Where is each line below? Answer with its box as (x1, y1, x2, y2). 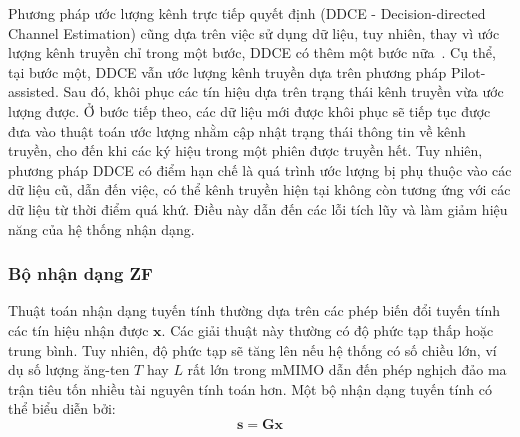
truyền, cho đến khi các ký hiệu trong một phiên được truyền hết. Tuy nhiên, (8, 140, 483, 161)
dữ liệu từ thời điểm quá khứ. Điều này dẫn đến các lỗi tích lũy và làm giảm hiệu (8, 198, 508, 219)
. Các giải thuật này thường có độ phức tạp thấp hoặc (161, 319, 494, 340)
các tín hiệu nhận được (8, 319, 149, 340)
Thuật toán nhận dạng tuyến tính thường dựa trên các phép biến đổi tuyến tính (8, 300, 501, 321)
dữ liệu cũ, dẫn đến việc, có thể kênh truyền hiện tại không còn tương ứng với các (8, 179, 511, 200)
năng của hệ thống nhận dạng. (8, 218, 195, 239)
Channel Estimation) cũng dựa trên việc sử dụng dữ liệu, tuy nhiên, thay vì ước (8, 22, 500, 43)
